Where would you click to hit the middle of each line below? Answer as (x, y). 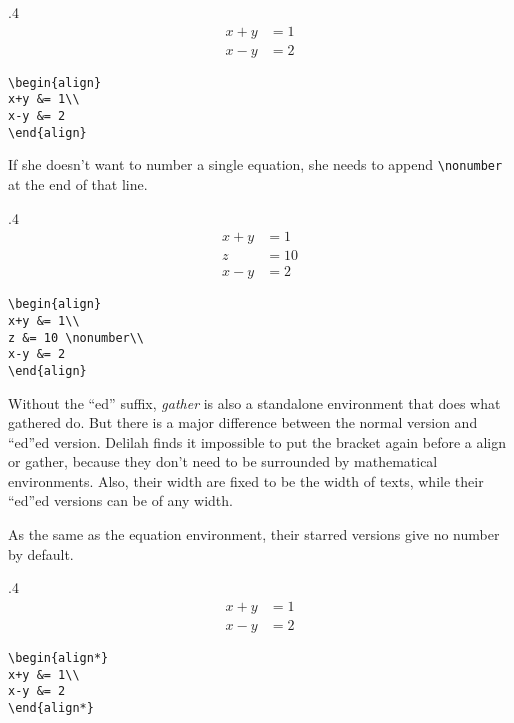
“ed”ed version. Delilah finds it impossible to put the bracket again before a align (257, 441)
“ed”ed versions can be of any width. (120, 500)
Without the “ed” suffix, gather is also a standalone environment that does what (254, 402)
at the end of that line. (78, 183)
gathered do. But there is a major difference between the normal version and (243, 422)
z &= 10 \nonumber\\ (76, 337)
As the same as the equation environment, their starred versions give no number (254, 534)
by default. (41, 553)
